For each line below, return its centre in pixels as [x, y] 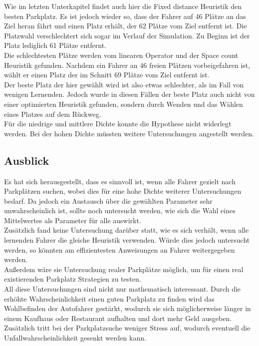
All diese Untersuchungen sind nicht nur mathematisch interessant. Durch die [123, 289]
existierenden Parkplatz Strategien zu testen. [73, 279]
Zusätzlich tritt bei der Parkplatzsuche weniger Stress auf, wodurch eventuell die [127, 328]
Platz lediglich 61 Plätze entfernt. [55, 45]
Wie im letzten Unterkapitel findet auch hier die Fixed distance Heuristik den [123, 6]
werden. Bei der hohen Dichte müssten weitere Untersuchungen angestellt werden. [129, 133]
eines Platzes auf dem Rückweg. [53, 114]
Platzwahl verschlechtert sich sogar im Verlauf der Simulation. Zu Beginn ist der [127, 35]
